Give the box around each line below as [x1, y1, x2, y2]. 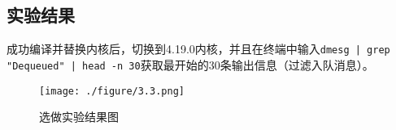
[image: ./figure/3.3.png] [39, 85, 185, 97]
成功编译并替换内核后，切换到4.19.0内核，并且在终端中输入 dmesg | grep [7, 40, 390, 57]
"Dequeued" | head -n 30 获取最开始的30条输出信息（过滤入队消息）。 [7, 56, 374, 73]
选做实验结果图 [39, 108, 119, 125]
